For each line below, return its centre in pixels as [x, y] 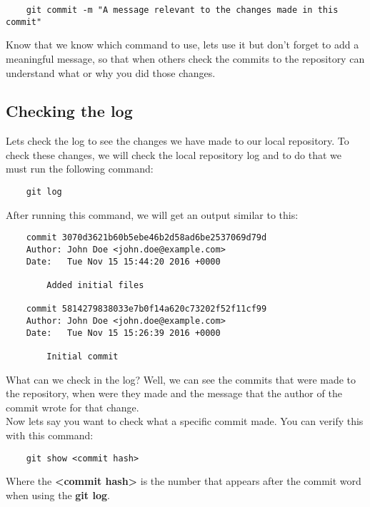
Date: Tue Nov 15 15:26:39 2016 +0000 [123, 333]
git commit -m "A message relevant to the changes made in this [182, 10]
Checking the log [69, 111]
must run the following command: [80, 169]
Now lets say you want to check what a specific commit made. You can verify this [185, 421]
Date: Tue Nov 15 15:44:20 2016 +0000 [123, 261]
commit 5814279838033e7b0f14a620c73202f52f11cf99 [146, 309]
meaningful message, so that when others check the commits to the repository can [185, 58]
